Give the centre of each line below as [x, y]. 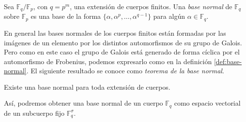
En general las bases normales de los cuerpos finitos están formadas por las [115, 33]
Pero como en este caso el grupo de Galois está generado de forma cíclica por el [122, 52]
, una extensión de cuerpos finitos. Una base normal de [151, 6]
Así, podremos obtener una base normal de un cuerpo [84, 103]
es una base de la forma [66, 16]
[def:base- [228, 61]
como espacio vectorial [207, 103]
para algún [169, 16]
